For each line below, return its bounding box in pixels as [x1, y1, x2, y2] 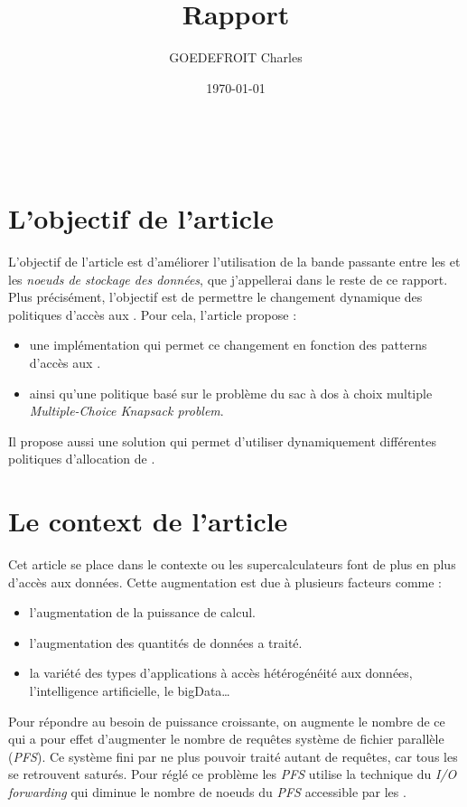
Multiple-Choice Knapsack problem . [29, 401, 224, 420]
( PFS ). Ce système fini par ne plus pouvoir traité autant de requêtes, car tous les [8, 746, 458, 765]
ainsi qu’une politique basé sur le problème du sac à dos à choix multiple [29, 383, 433, 402]
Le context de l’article [8, 502, 288, 540]
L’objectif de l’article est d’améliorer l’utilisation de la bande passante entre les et [8, 252, 461, 271]
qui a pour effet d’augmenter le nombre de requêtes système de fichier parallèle [8, 729, 444, 748]
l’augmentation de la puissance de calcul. [29, 603, 257, 622]
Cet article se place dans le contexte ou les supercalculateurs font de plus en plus [8, 555, 456, 574]
